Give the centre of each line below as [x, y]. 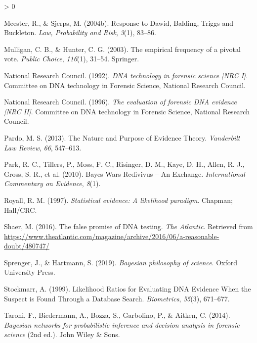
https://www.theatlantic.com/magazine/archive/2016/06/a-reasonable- [112, 236]
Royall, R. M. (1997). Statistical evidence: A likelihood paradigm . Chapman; [118, 200]
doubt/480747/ [27, 246]
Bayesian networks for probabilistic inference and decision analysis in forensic [122, 324]
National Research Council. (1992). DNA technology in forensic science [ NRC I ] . [126, 75]
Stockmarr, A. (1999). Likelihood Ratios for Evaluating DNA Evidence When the [128, 289]
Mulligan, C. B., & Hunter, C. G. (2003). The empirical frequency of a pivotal [122, 49]
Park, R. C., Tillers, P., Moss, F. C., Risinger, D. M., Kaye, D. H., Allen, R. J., [124, 164]
